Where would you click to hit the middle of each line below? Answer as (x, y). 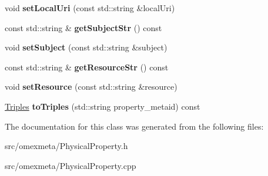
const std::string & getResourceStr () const (87, 67)
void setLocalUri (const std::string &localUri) (90, 8)
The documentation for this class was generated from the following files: (134, 126)
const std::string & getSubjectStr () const (83, 27)
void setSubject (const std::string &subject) (86, 47)
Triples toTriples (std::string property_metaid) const (103, 106)
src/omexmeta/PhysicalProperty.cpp (71, 165)
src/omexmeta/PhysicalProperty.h (66, 146)
